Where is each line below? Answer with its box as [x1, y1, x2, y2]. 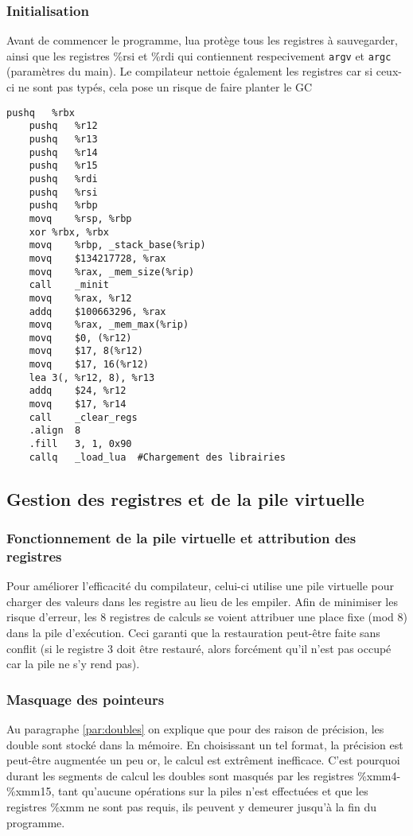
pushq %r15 [29, 160, 98, 172]
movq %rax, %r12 [29, 292, 132, 304]
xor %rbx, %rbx [29, 226, 109, 238]
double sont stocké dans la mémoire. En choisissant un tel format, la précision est [6, 736, 403, 752]
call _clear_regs [29, 411, 138, 423]
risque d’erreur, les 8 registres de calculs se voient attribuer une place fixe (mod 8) [6, 609, 407, 625]
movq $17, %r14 [29, 399, 127, 410]
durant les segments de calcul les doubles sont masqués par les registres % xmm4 [6, 767, 397, 784]
